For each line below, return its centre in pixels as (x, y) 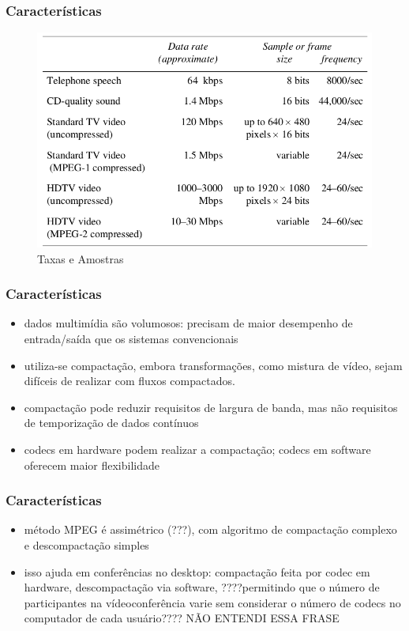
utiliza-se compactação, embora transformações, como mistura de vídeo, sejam (213, 365)
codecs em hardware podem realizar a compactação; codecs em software (197, 449)
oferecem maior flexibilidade (92, 465)
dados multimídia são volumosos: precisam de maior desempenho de (188, 323)
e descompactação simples (86, 544)
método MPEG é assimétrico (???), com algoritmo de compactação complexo (210, 529)
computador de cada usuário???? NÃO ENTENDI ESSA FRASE (182, 618)
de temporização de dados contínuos (111, 423)
